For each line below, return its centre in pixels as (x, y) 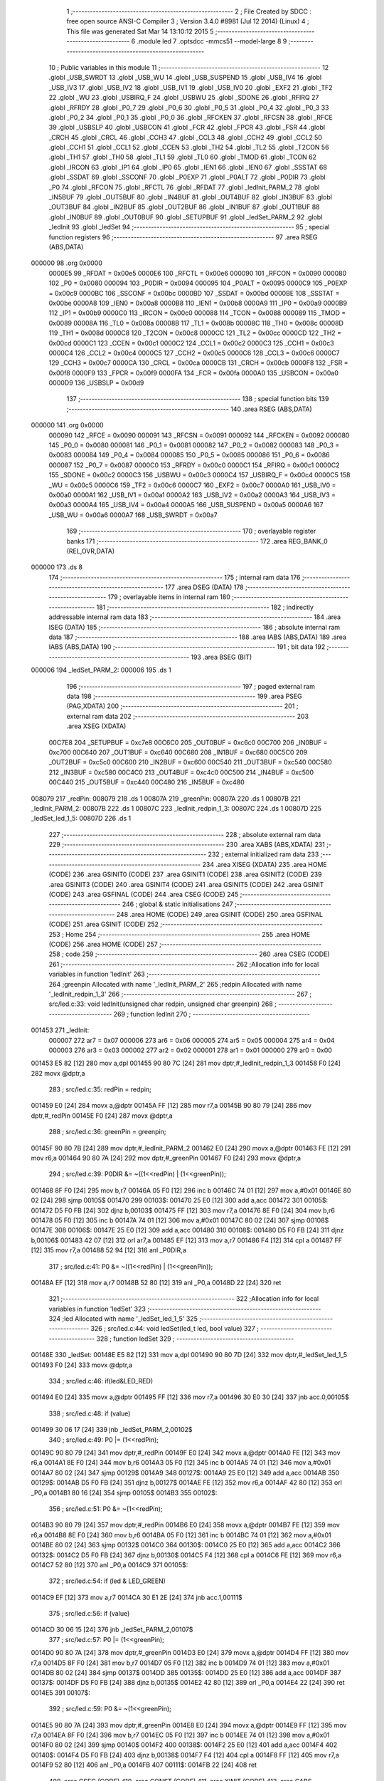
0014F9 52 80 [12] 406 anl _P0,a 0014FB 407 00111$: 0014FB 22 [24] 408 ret (144, 1765)
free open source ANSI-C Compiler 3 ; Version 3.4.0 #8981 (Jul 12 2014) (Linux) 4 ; (188, 21)
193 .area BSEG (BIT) (222, 657)
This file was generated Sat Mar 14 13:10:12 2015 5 (140, 31)
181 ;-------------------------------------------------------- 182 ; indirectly (205, 607)
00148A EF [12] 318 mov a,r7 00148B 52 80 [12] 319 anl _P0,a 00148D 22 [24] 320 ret (156, 1282)
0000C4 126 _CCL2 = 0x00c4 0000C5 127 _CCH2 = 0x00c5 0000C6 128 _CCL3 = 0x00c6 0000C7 (194, 353)
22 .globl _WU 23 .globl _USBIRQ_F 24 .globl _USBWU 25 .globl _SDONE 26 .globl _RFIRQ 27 (184, 98)
